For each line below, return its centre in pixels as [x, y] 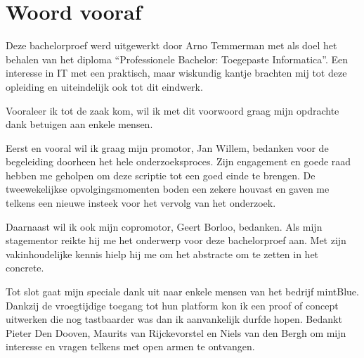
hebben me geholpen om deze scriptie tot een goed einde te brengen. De [161, 175]
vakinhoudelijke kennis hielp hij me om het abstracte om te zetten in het [162, 254]
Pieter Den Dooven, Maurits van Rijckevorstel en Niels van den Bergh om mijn [176, 332]
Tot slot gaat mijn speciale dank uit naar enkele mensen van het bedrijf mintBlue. [182, 292]
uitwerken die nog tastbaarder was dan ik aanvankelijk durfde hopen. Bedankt [174, 319]
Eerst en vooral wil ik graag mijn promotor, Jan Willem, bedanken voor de [167, 147]
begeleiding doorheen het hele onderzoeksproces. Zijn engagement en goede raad [178, 161]
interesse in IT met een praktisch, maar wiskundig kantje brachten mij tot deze [176, 73]
